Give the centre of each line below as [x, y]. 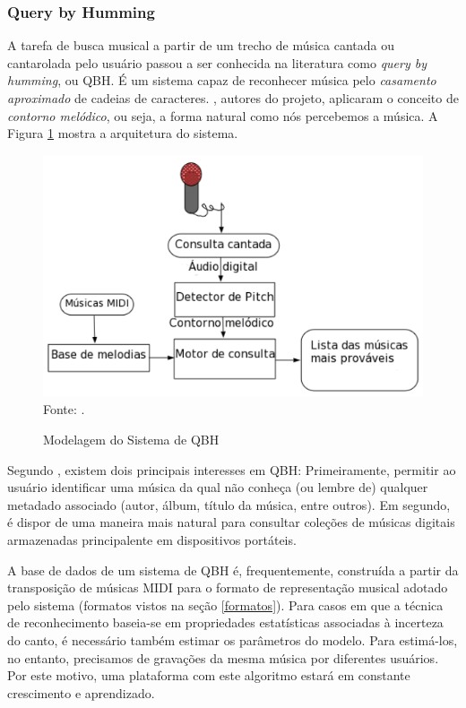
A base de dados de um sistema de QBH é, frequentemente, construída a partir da [233, 570]
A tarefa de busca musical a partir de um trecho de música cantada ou [201, 45]
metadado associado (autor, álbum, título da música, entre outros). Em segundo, [229, 504]
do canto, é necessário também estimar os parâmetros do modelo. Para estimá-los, [233, 639]
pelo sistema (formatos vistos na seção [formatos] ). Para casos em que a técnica [225, 604]
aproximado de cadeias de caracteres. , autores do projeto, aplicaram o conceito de [233, 98]
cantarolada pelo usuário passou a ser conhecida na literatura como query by [217, 62]
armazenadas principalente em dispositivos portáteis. [152, 540]
